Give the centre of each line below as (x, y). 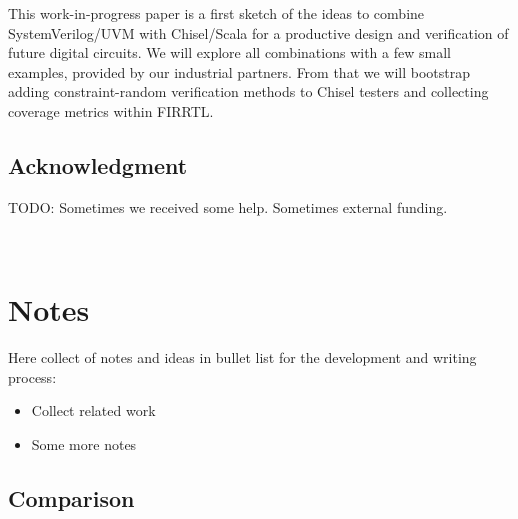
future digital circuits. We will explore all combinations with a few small (229, 52)
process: (32, 376)
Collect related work (93, 410)
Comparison (71, 497)
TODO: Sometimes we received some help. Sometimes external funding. (228, 206)
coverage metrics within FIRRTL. (111, 110)
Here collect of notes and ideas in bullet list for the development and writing (242, 357)
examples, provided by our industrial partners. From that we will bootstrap (239, 71)
